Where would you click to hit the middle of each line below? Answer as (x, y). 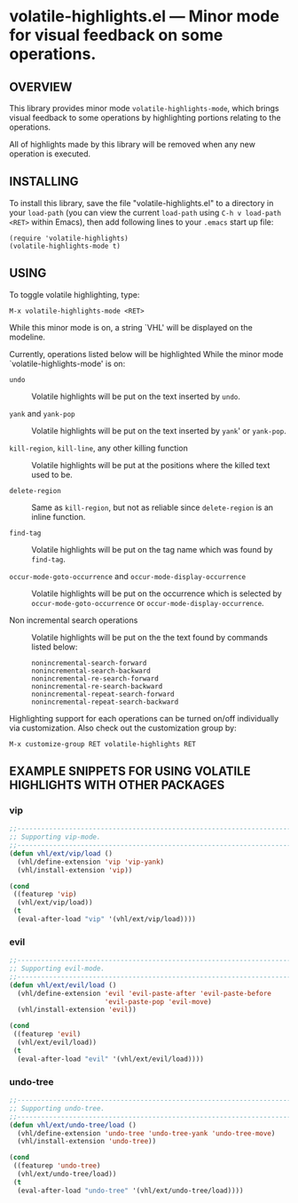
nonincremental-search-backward (91, 671)
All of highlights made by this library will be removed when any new (132, 144)
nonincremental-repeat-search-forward (103, 694)
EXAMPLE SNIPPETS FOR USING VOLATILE (130, 772)
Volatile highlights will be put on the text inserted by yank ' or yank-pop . (159, 430)
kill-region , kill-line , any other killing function (98, 448)
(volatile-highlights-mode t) (65, 246)
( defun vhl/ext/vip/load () (61, 853)
